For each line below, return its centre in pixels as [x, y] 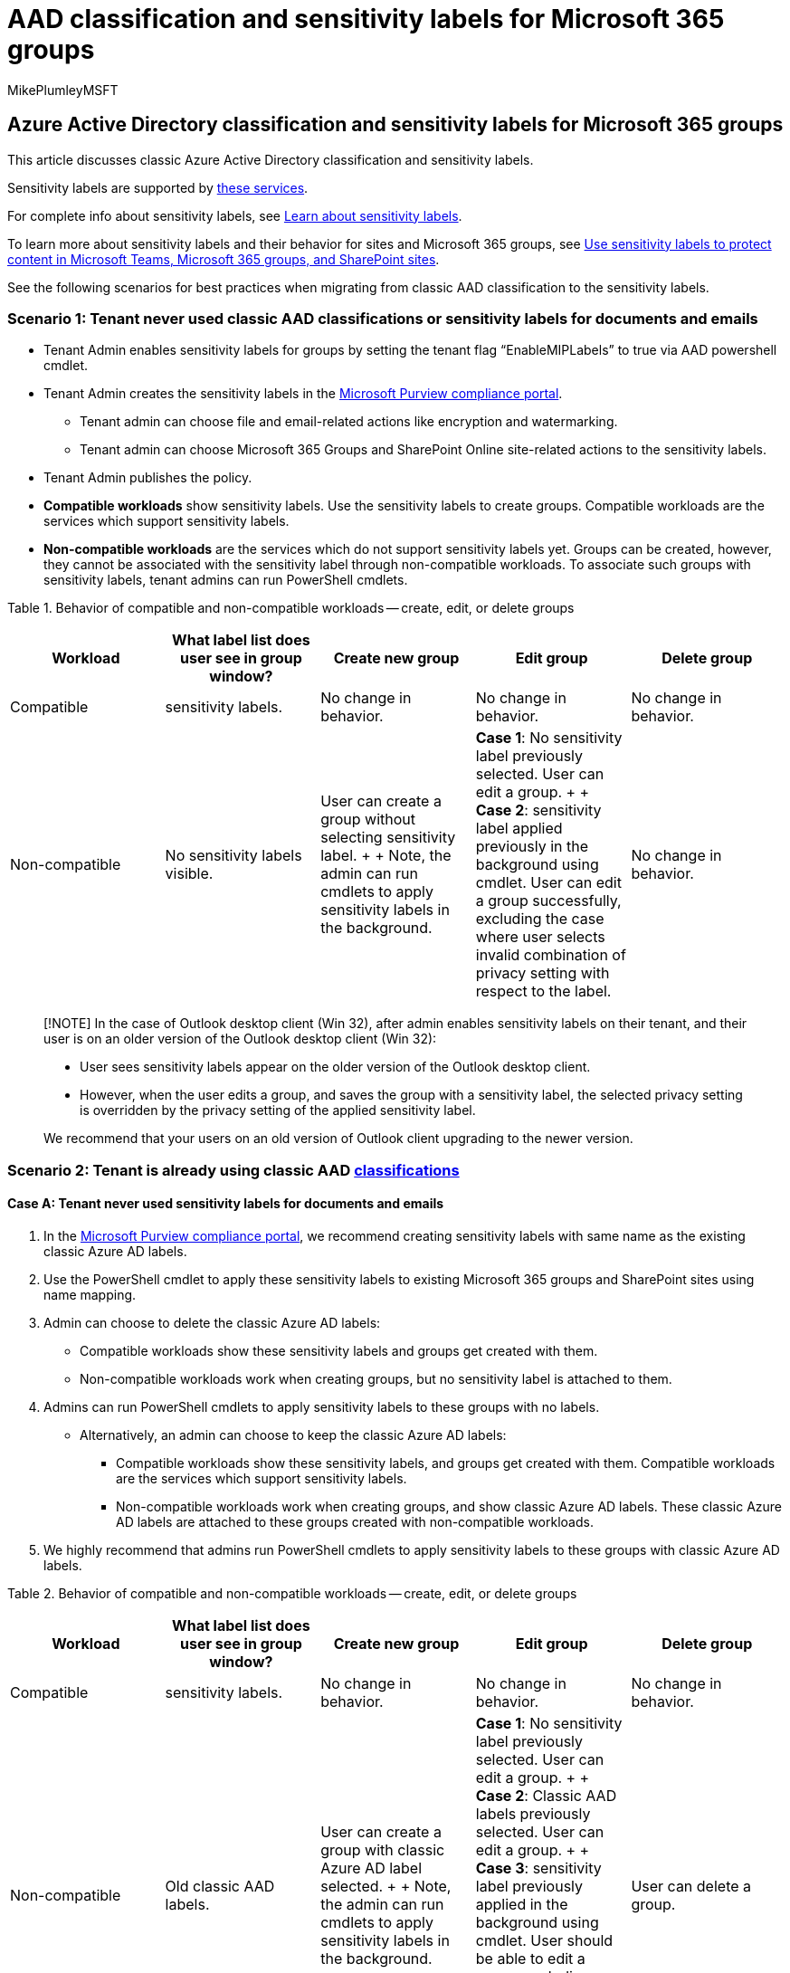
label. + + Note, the [386, 856]
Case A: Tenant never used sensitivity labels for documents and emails [226, 1204]
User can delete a [691, 1886]
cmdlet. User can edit [548, 883]
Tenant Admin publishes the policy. [148, 478]
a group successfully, [548, 901]
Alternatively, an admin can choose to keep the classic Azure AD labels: [293, 1434]
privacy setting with [543, 973]
